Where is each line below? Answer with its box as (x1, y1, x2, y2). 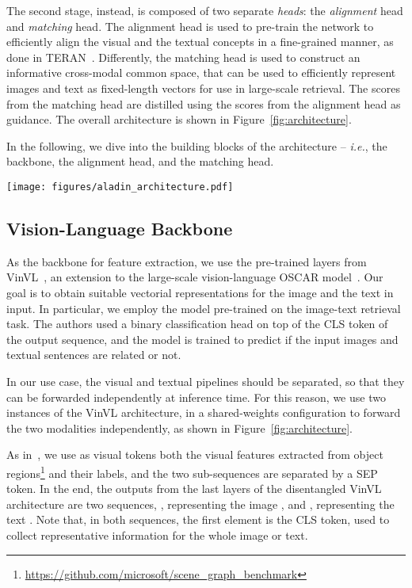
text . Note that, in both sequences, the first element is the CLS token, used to (6, 511, 390, 528)
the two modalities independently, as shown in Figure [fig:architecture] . (6, 419, 353, 436)
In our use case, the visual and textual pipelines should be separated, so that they (6, 372, 405, 389)
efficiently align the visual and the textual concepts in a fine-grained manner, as (6, 33, 394, 50)
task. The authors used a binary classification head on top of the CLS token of (6, 315, 388, 332)
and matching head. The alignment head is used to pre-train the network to (6, 17, 374, 34)
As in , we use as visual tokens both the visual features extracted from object (6, 446, 383, 463)
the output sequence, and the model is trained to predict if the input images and (6, 330, 399, 347)
